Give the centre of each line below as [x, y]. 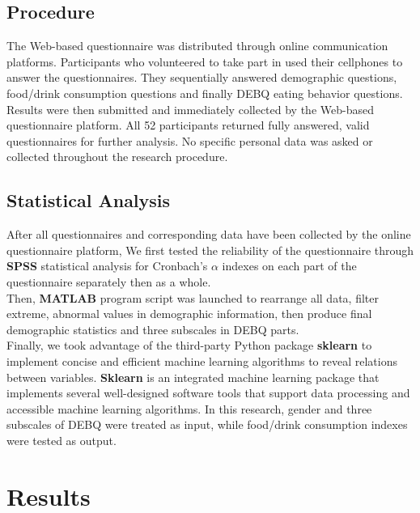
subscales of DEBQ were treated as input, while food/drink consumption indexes [207, 424]
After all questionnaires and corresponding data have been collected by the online [209, 234]
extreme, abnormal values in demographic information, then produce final [189, 314]
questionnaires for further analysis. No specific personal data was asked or [190, 140]
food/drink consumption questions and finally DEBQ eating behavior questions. [205, 93]
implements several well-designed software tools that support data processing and [208, 393]
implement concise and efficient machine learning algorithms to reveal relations [202, 360]
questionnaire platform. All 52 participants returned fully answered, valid [188, 125]
